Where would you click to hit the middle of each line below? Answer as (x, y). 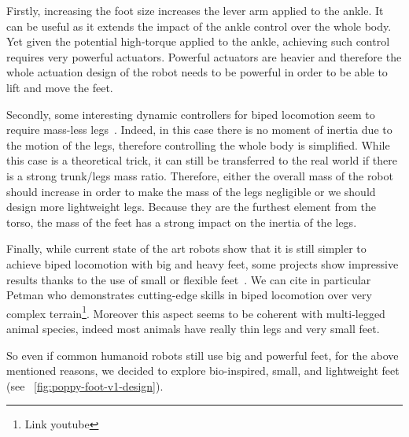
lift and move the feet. (60, 87)
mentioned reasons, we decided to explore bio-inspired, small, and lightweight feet (203, 370)
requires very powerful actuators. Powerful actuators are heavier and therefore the (204, 56)
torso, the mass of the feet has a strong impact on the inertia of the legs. (182, 222)
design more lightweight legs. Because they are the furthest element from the (191, 207)
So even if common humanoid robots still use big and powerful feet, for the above (203, 355)
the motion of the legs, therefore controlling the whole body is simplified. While (198, 144)
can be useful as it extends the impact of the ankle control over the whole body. (199, 26)
